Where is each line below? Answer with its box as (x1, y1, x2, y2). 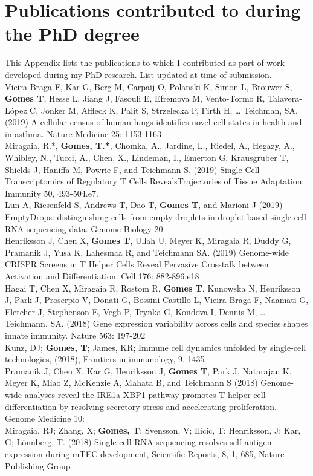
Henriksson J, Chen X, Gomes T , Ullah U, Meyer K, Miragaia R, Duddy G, (5, 234, 291, 247)
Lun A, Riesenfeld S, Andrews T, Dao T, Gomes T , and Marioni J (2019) (5, 198, 283, 211)
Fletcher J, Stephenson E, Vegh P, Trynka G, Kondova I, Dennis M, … (5, 305, 266, 318)
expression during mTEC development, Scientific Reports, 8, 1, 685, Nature (5, 447, 285, 460)
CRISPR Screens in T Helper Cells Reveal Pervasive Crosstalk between (5, 258, 269, 270)
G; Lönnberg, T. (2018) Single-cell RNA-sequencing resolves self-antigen (5, 435, 272, 448)
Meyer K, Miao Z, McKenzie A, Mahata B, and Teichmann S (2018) (5, 376, 258, 389)
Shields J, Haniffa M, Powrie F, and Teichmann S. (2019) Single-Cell (5, 163, 260, 175)
